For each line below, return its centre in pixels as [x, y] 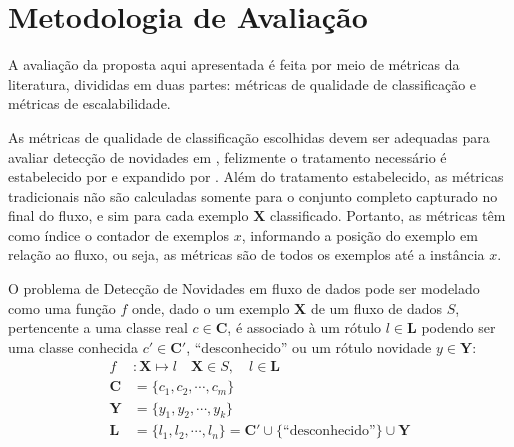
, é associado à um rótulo [304, 327]
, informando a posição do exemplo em [359, 234]
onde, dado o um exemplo [210, 307]
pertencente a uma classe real [98, 327]
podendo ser [458, 327]
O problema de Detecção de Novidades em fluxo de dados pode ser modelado [244, 288]
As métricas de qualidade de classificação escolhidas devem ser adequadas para [249, 136]
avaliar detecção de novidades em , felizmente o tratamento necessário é [227, 156]
